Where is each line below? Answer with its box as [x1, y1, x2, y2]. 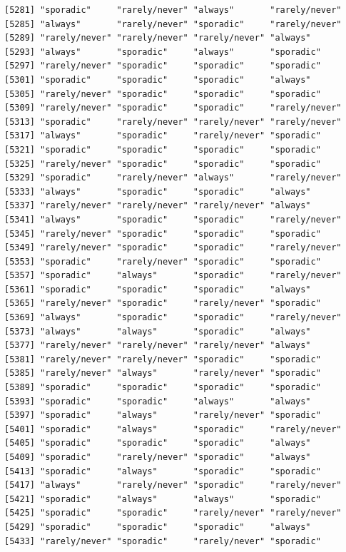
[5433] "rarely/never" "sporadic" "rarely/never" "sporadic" [4, 536, 321, 546]
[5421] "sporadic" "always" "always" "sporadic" [4, 494, 321, 504]
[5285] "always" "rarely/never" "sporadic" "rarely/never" [4, 19, 342, 29]
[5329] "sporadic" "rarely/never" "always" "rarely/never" [4, 173, 342, 183]
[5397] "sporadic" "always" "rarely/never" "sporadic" [4, 410, 321, 421]
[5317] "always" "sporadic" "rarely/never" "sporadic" [4, 131, 321, 141]
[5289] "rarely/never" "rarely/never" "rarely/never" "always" [4, 33, 311, 44]
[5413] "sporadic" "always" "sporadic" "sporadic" [4, 466, 321, 476]
